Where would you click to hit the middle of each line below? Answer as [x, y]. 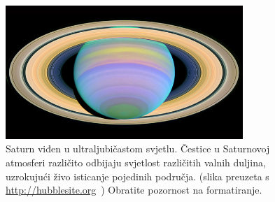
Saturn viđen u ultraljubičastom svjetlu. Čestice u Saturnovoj [138, 149]
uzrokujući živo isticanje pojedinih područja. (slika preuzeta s [137, 176]
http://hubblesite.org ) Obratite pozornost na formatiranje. [134, 190]
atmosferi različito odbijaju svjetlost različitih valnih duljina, [136, 162]
